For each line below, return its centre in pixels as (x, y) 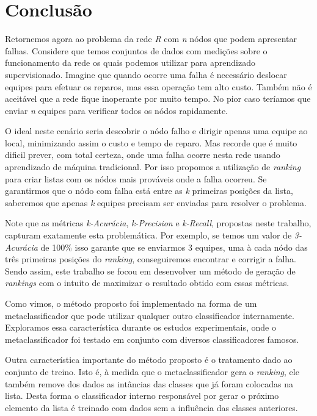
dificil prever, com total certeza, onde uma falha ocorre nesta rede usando (143, 155)
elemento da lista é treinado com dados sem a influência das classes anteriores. (151, 407)
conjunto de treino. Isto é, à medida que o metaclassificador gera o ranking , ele (152, 371)
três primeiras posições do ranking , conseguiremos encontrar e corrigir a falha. (151, 259)
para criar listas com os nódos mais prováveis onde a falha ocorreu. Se (136, 178)
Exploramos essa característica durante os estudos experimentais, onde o (140, 327)
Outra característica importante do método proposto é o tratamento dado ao (149, 360)
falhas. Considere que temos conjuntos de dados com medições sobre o (136, 50)
